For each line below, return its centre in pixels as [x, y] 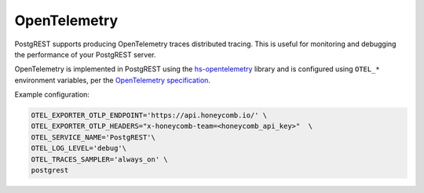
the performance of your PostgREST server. [85, 54]
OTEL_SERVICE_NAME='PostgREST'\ [93, 137]
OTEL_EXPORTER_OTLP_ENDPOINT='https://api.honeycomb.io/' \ [149, 115]
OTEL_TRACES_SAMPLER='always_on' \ [99, 159]
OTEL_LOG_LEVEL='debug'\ [79, 148]
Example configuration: [52, 95]
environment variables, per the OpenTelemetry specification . [113, 80]
